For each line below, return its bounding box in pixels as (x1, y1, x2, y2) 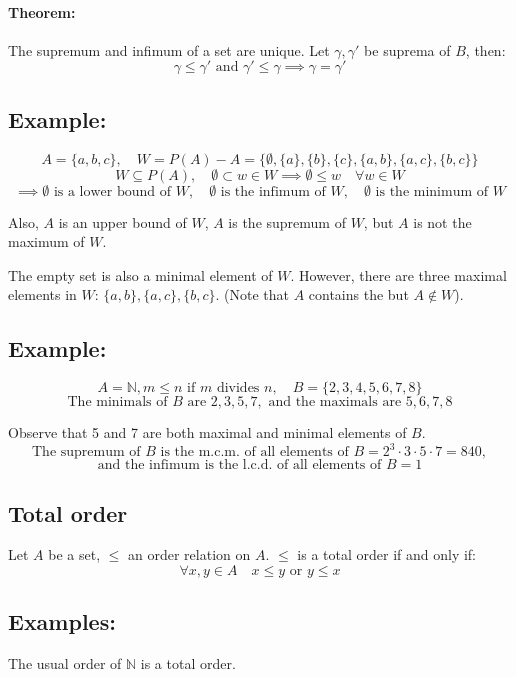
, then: (465, 39, 506, 60)
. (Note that (215, 284, 289, 305)
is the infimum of (220, 184, 326, 199)
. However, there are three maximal (290, 264, 507, 285)
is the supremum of (228, 211, 346, 232)
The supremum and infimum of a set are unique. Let (8, 39, 330, 60)
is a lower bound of (53, 184, 172, 199)
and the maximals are (268, 395, 402, 410)
